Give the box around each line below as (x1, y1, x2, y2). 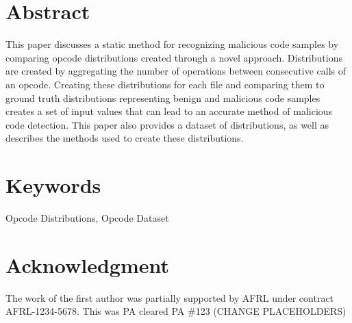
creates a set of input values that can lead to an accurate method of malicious (5, 104, 333, 118)
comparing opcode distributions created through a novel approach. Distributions (5, 50, 342, 64)
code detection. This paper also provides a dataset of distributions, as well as (5, 117, 329, 131)
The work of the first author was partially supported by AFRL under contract (5, 290, 334, 305)
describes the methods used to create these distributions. (5, 131, 244, 145)
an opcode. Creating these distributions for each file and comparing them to (5, 77, 325, 91)
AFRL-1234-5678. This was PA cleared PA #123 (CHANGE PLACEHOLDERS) (5, 304, 347, 318)
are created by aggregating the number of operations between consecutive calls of (5, 64, 346, 78)
